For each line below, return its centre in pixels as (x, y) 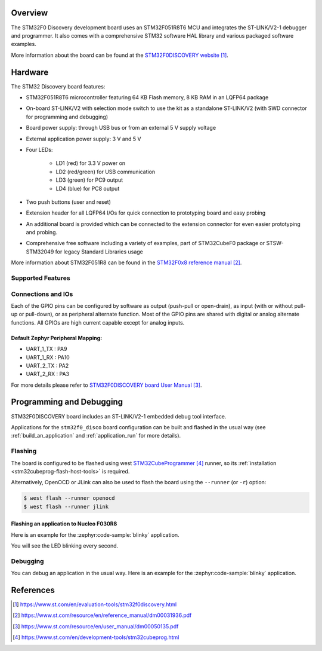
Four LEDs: (39, 149)
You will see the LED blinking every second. (65, 546)
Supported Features (41, 278)
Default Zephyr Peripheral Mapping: (57, 338)
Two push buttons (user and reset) (69, 202)
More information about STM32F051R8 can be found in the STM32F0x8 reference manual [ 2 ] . (126, 262)
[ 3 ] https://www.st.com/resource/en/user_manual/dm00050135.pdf (96, 626)
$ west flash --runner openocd (69, 498)
